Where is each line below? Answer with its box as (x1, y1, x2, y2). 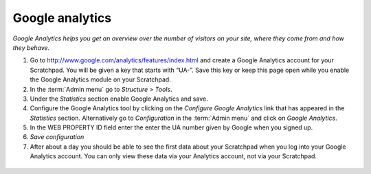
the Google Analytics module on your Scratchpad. (30, 75, 171, 84)
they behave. (12, 43, 50, 51)
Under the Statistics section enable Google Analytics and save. (30, 95, 209, 103)
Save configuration (30, 133, 85, 141)
